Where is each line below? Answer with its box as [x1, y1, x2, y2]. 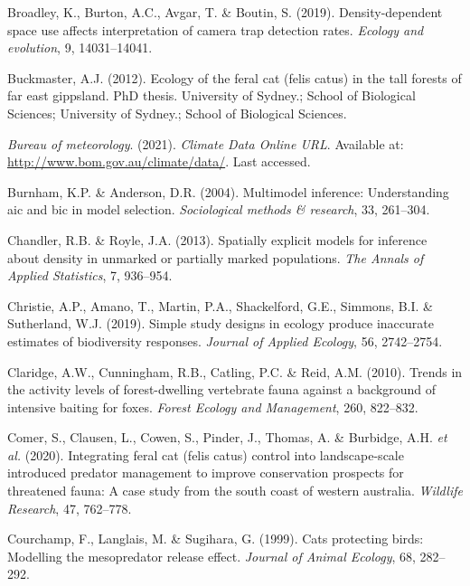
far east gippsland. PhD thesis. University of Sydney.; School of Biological [7, 86, 416, 105]
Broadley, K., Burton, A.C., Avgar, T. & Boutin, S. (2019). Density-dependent [7, 3, 443, 21]
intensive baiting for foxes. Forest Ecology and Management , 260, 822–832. [7, 397, 418, 416]
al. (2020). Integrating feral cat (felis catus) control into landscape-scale [7, 445, 404, 464]
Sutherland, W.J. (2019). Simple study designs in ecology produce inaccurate [7, 314, 434, 333]
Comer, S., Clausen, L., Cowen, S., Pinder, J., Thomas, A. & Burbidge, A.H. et [7, 428, 447, 447]
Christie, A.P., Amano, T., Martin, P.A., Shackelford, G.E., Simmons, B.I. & [7, 296, 434, 315]
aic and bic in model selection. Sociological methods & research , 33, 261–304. [7, 200, 430, 219]
